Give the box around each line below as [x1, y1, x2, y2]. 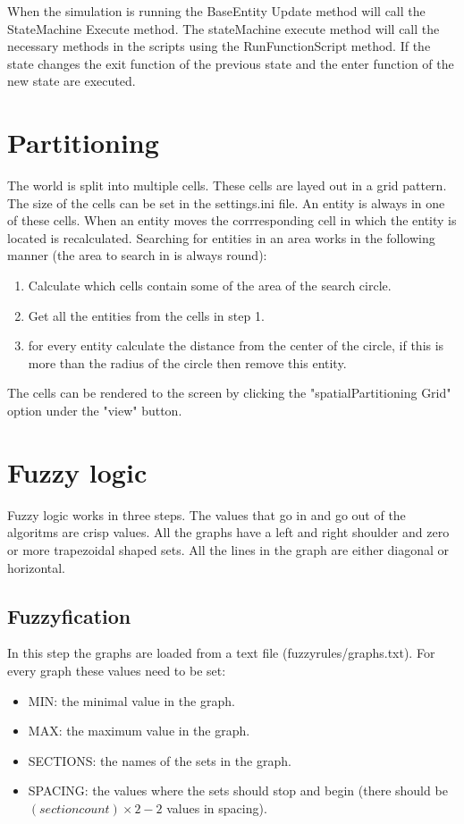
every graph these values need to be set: [7, 660, 226, 679]
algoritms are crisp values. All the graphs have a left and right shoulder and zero [7, 523, 450, 542]
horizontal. [7, 558, 66, 576]
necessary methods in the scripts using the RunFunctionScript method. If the [7, 37, 431, 55]
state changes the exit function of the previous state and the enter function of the [7, 54, 454, 72]
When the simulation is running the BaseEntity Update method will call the [7, 2, 426, 20]
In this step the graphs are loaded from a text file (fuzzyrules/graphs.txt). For [7, 643, 435, 662]
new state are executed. [7, 71, 136, 90]
